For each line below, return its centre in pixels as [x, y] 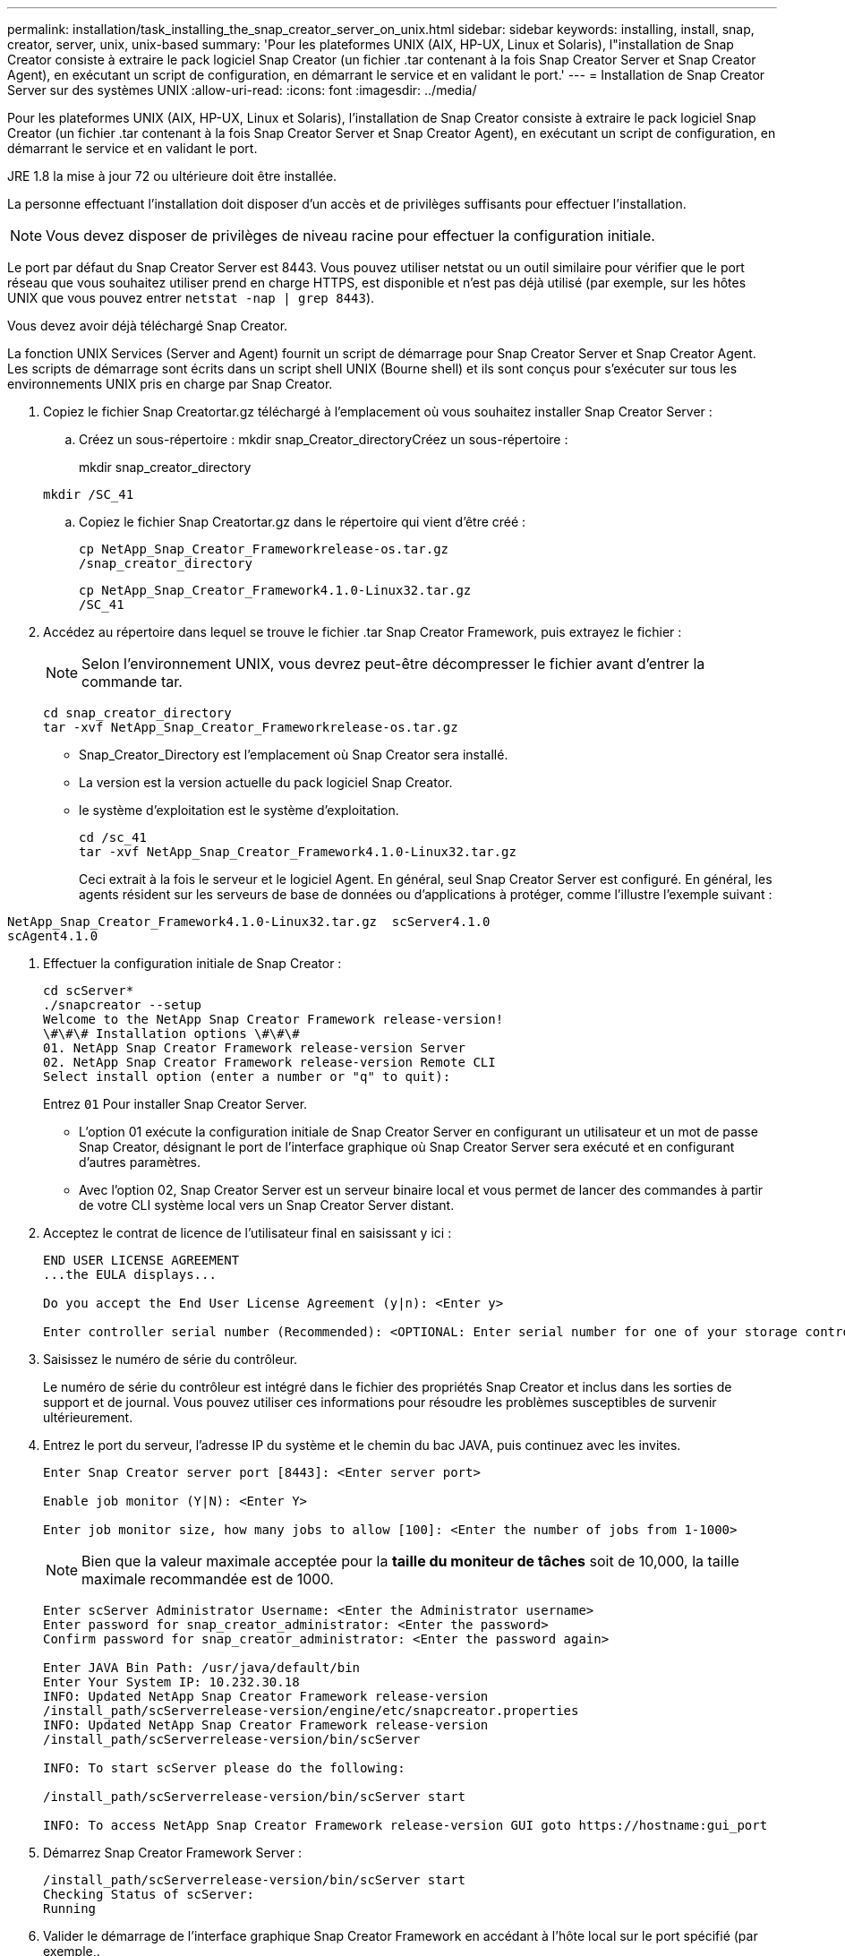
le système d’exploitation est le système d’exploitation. [239, 810]
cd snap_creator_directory [137, 713]
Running [70, 1909]
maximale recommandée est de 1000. [208, 1579]
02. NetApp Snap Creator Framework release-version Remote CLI [269, 1062]
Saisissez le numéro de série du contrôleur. [171, 1359]
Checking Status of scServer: [149, 1894]
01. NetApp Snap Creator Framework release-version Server [255, 1048]
